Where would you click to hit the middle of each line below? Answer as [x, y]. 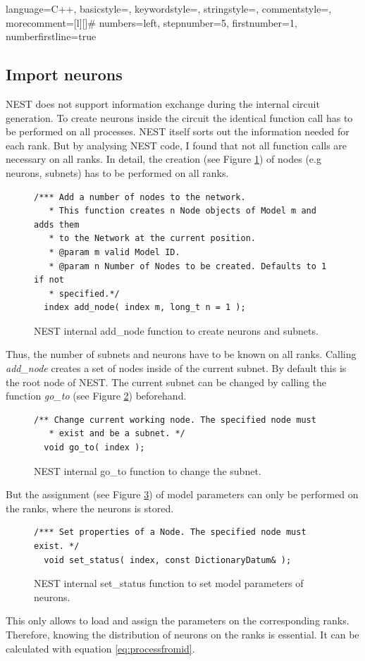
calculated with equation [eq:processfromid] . [100, 648]
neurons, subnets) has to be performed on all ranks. [117, 172]
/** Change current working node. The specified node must [175, 420]
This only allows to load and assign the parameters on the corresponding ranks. [178, 620]
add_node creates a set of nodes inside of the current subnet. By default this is [176, 368]
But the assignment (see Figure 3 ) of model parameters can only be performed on [182, 494]
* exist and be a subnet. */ [117, 434]
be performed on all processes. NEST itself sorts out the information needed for [178, 131]
